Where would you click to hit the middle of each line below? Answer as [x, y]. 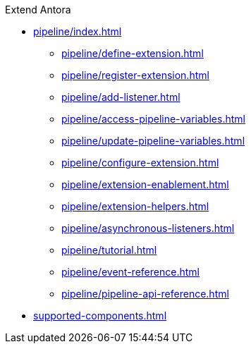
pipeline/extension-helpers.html [135, 206]
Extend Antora [38, 10]
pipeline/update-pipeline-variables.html [153, 141]
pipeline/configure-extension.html [140, 163]
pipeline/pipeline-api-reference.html [145, 294]
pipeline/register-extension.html [135, 75]
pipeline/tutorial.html [109, 250]
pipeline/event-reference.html [130, 272]
